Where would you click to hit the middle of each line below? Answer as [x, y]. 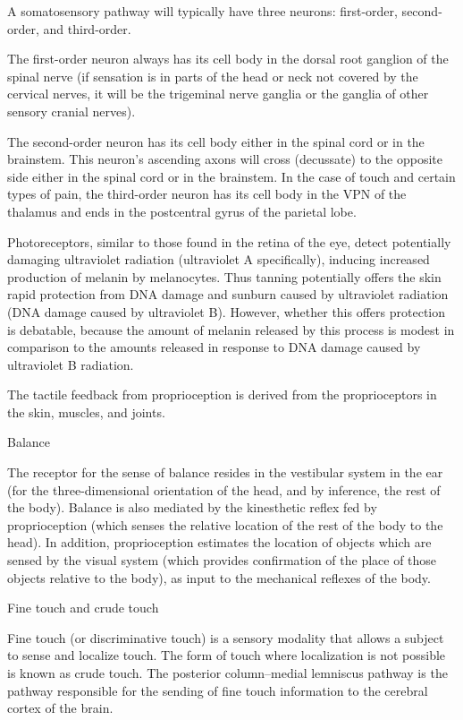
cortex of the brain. [60, 708]
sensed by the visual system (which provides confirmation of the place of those [222, 560]
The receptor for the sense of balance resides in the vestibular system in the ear [225, 472]
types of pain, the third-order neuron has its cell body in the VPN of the [207, 194]
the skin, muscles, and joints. [86, 411]
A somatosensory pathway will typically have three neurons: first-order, [202, 11]
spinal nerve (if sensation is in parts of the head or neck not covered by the [213, 76]
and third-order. [87, 28]
